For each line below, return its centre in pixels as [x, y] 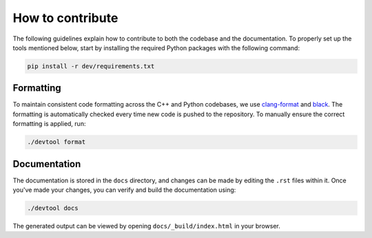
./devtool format [56, 142]
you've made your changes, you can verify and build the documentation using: [124, 190]
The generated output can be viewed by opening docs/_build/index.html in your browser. [146, 226]
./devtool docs [53, 208]
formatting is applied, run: [49, 124]
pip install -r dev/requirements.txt [91, 66]
